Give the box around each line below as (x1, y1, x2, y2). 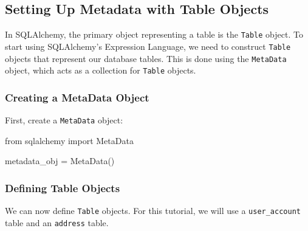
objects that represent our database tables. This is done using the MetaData (5, 52, 287, 64)
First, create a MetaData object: (5, 114, 123, 126)
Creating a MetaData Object (5, 89, 149, 105)
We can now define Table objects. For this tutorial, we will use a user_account (5, 204, 301, 217)
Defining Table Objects (5, 180, 120, 195)
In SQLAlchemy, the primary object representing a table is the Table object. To (5, 28, 303, 41)
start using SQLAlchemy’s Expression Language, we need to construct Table (5, 40, 291, 52)
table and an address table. (5, 216, 109, 229)
